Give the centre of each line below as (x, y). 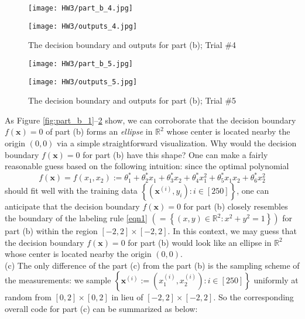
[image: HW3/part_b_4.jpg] (80, 8)
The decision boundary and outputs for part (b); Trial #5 (132, 100)
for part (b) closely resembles (236, 206)
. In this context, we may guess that (232, 231)
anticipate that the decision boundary (72, 206)
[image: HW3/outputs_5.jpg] (83, 82)
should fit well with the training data (71, 191)
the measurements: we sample (58, 280)
